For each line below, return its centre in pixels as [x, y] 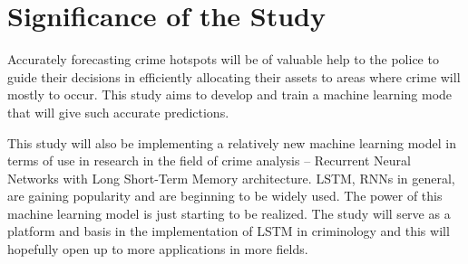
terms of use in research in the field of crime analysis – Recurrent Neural [209, 160]
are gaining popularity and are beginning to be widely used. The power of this [225, 196]
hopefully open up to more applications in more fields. [158, 249]
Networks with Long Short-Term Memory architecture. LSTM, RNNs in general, [231, 178]
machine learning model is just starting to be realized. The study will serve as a [229, 213]
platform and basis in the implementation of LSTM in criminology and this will [229, 231]
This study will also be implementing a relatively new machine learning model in [232, 142]
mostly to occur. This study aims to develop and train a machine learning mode [230, 94]
